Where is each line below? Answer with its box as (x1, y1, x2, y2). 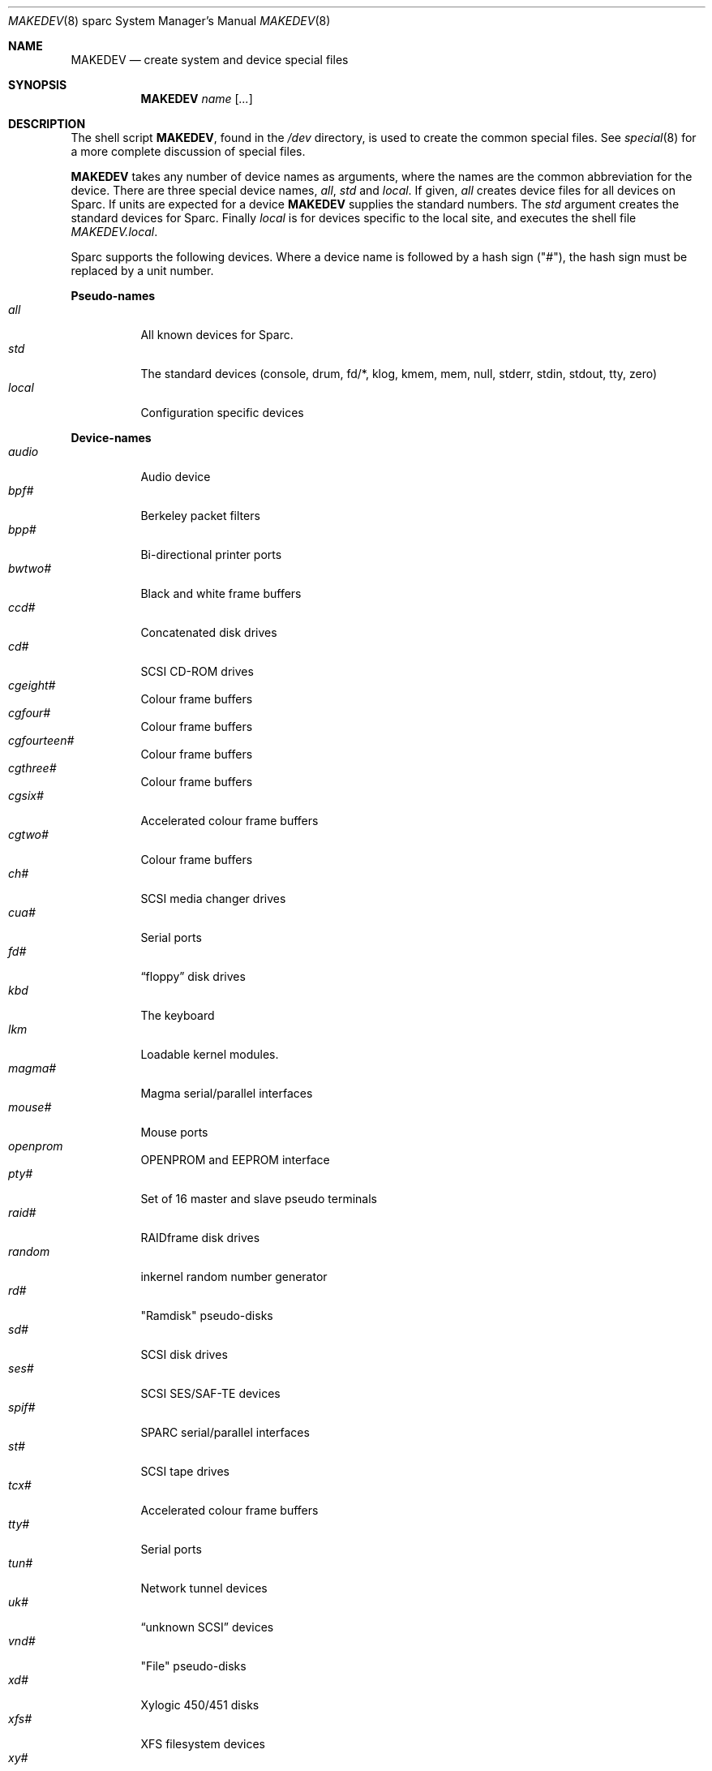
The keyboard (140, 1008, 215, 1022)
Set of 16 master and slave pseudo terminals (140, 1192, 377, 1206)
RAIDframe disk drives (140, 1231, 260, 1244)
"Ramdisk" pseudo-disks (140, 1309, 273, 1322)
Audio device (140, 470, 211, 484)
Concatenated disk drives (140, 625, 277, 639)
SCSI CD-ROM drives (140, 664, 254, 678)
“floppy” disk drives (140, 969, 246, 983)
